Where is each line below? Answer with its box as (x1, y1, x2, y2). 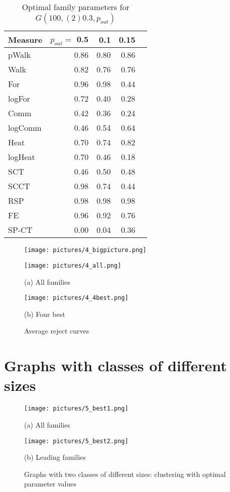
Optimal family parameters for (22, 1, 130, 13)
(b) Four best (24, 308, 65, 319)
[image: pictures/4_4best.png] (24, 294, 129, 302)
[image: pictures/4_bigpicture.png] (24, 247, 147, 254)
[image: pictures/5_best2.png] (24, 437, 129, 445)
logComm (8, 122, 42, 134)
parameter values (24, 478, 76, 489)
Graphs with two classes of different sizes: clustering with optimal (24, 468, 226, 479)
